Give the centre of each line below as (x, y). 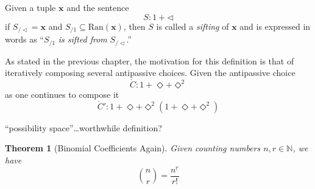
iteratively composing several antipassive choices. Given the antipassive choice (150, 73)
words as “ (24, 39)
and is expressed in (275, 26)
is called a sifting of (193, 26)
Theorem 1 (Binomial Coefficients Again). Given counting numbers (133, 148)
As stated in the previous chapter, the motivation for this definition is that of (150, 60)
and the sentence (98, 7)
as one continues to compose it (62, 94)
